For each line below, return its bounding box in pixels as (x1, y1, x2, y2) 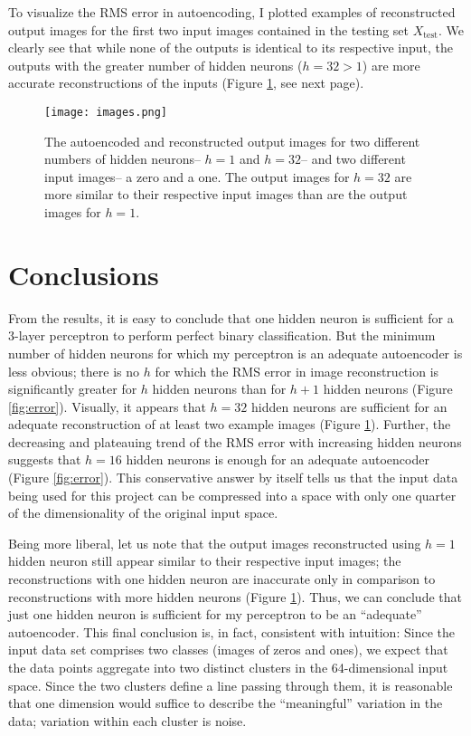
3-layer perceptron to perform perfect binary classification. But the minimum (8, 326, 436, 345)
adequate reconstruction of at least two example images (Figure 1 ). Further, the (8, 415, 451, 434)
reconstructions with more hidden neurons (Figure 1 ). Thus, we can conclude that (8, 587, 462, 606)
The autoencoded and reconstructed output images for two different (44, 131, 420, 150)
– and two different (300, 149, 406, 168)
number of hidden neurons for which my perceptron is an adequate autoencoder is (8, 343, 463, 362)
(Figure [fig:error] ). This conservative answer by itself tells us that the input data (8, 468, 458, 487)
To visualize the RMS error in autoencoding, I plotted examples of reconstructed (8, 3, 456, 21)
